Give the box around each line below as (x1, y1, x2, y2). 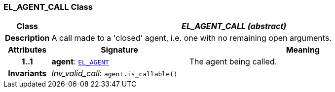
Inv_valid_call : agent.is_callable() (51, 68, 178, 79)
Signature (101, 45, 138, 55)
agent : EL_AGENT (51, 57, 109, 67)
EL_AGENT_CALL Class (3, 2, 93, 12)
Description (5, 33, 50, 43)
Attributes (8, 45, 47, 55)
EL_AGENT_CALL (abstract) (182, 21, 287, 31)
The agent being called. (189, 57, 277, 67)
